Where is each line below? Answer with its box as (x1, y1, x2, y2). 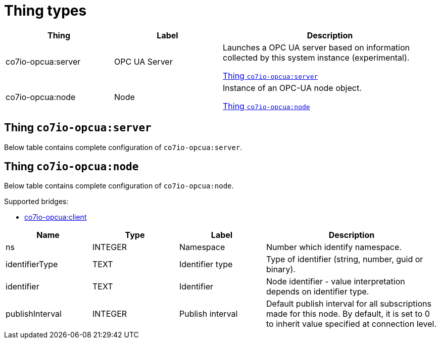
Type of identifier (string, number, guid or (266, 254, 423, 265)
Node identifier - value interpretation (266, 276, 405, 287)
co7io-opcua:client (24, 213, 87, 222)
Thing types (4, 2, 87, 19)
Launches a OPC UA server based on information (223, 42, 410, 53)
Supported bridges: (4, 197, 69, 206)
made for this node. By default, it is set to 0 (266, 309, 430, 319)
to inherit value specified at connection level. (266, 319, 437, 329)
